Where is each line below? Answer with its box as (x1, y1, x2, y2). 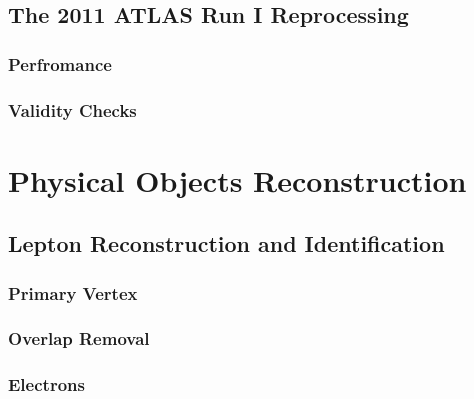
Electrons (8, 372, 85, 397)
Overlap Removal (8, 326, 150, 351)
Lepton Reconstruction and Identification (8, 228, 445, 259)
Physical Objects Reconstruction (8, 159, 467, 200)
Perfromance (8, 51, 112, 76)
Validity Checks (8, 97, 137, 122)
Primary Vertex (8, 280, 138, 305)
